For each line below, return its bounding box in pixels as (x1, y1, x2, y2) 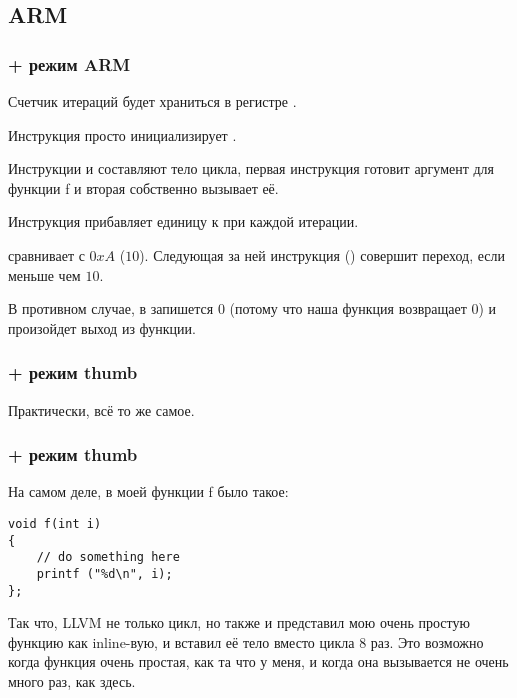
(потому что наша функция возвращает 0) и (229, 298, 497, 319)
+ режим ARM (8, 51, 131, 76)
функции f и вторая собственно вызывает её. (8, 177, 279, 198)
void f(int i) (8, 516, 102, 531)
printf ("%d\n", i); (36, 566, 173, 581)
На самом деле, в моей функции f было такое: (8, 481, 289, 502)
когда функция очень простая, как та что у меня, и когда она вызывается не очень (8, 651, 509, 672)
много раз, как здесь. (8, 671, 136, 692)
